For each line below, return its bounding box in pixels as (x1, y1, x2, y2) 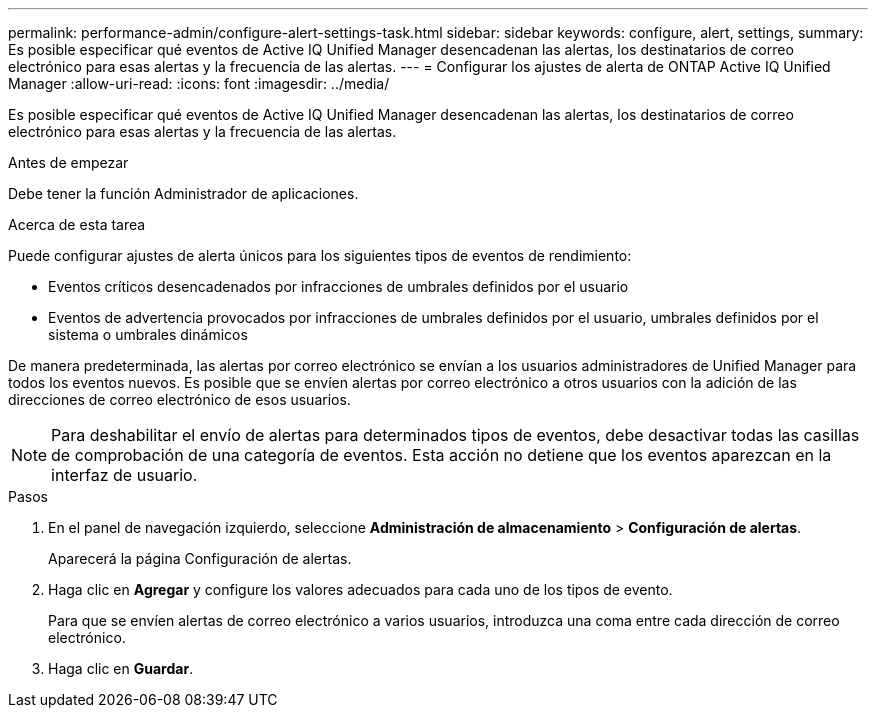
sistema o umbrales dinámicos (48, 326, 248, 343)
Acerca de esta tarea (8, 216, 146, 233)
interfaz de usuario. (51, 465, 198, 485)
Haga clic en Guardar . (48, 660, 194, 677)
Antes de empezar (8, 154, 129, 171)
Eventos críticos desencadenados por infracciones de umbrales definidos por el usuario (48, 278, 629, 295)
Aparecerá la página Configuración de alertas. (48, 550, 352, 567)
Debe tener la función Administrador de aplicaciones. (8, 185, 359, 202)
